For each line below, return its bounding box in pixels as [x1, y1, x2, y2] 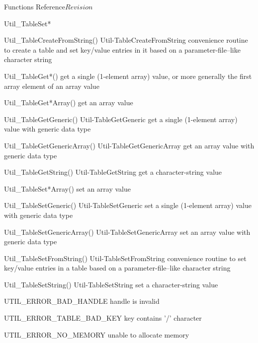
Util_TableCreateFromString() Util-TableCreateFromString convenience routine [4, 35, 248, 45]
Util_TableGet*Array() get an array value [4, 97, 133, 108]
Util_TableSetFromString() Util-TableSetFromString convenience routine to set [4, 253, 247, 263]
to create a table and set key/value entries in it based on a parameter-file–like [4, 44, 241, 55]
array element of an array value [4, 80, 99, 91]
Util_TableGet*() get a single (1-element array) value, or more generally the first [4, 70, 252, 81]
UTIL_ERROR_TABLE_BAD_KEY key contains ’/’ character [4, 313, 202, 323]
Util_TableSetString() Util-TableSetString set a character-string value [4, 279, 218, 289]
